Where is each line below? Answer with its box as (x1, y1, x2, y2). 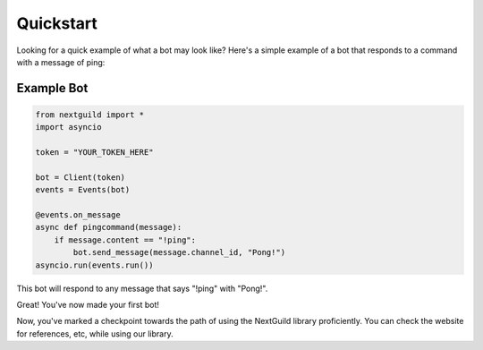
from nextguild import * (35, 109, 145, 120)
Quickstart (16, 13, 98, 33)
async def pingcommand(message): (35, 222, 182, 233)
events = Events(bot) (35, 184, 131, 195)
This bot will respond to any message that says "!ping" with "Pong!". (16, 283, 268, 294)
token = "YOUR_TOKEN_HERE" (35, 148, 154, 158)
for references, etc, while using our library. (16, 328, 174, 339)
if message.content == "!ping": (54, 235, 197, 245)
